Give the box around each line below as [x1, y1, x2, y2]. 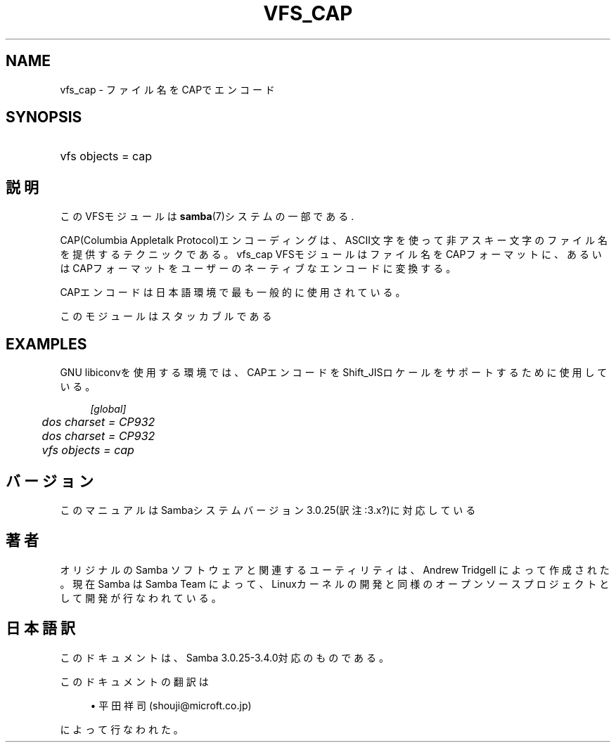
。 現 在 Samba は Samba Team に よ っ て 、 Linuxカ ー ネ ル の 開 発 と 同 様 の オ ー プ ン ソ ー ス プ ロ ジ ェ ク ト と [60, 577, 610, 590]
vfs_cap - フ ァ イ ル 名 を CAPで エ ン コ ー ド [60, 83, 275, 96]
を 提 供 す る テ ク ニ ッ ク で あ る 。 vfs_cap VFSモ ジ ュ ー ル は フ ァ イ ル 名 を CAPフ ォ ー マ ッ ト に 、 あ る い [60, 248, 602, 261]
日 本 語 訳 [6, 619, 75, 638]
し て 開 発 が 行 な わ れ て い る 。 [60, 591, 222, 604]
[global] [90, 403, 127, 415]
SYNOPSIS [6, 108, 82, 127]
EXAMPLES [6, 335, 87, 353]
